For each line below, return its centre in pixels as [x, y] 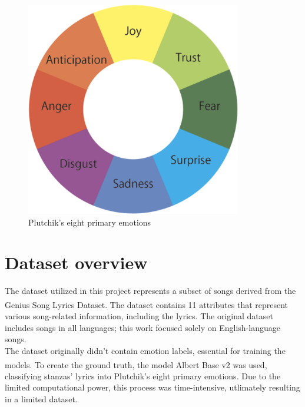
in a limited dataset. [41, 398]
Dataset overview [76, 262]
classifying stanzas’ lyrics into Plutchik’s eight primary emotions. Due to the [143, 375]
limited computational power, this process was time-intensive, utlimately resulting [152, 387]
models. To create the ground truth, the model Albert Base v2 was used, [136, 364]
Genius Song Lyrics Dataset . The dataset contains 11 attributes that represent [147, 304]
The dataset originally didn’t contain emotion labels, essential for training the [145, 350]
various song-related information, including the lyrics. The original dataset [139, 316]
